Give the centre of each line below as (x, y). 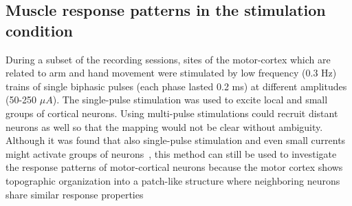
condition (39, 30)
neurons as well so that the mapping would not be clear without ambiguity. (164, 126)
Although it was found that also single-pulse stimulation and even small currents (176, 140)
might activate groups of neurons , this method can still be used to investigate (171, 153)
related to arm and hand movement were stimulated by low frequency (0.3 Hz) (171, 73)
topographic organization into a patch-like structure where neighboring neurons (173, 180)
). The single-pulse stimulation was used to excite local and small (190, 100)
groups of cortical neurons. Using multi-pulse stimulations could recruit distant (172, 113)
